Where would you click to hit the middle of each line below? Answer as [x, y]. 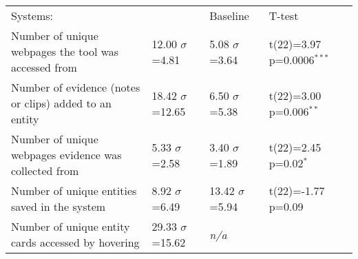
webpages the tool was [65, 51]
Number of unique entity [71, 226]
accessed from [44, 67]
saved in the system [59, 206]
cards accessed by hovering [75, 242]
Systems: [32, 15]
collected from [45, 170]
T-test [284, 15]
